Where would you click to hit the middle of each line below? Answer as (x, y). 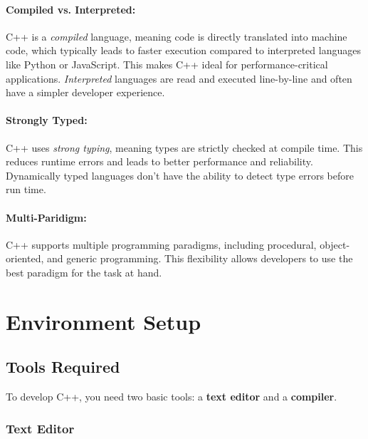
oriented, (25, 258)
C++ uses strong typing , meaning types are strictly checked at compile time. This (184, 147)
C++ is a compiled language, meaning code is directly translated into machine (177, 36)
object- (335, 244)
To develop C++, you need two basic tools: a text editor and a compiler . (172, 397)
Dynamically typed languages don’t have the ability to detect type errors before (180, 175)
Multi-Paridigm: (46, 217)
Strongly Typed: (47, 120)
